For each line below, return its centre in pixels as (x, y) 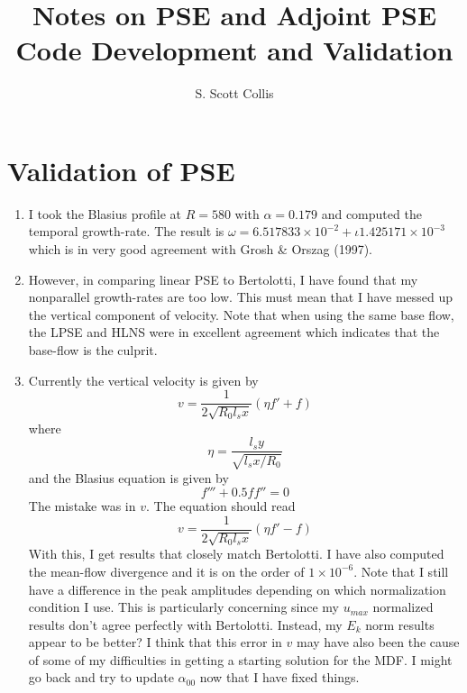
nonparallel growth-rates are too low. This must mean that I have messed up (241, 297)
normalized (403, 607)
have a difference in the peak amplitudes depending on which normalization (237, 589)
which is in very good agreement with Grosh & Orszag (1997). (200, 249)
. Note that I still (401, 571)
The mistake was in (82, 506)
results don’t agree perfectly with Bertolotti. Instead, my (185, 624)
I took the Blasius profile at (105, 213)
